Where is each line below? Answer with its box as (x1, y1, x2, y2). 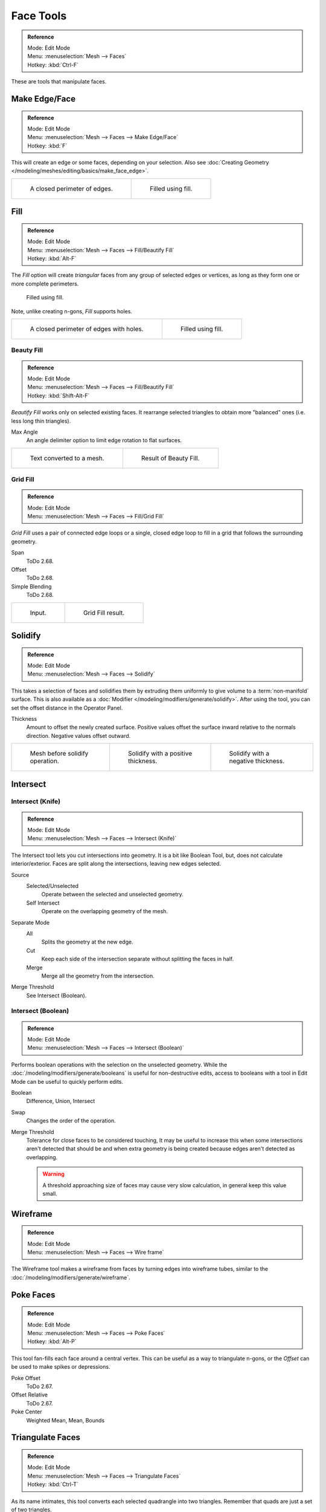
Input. (30, 608, 46, 617)
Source (11, 871, 30, 878)
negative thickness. (229, 757, 285, 765)
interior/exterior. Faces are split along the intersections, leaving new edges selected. (11, 860, 222, 867)
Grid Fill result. (83, 608, 125, 617)
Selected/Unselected (26, 882, 78, 889)
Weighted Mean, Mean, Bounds (26, 1416, 105, 1424)
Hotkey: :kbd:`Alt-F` (27, 255, 77, 262)
